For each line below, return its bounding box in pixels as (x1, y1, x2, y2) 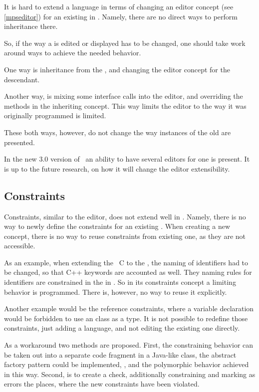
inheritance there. (4, 21, 58, 31)
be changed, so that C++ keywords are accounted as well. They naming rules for (4, 267, 252, 277)
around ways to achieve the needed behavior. (4, 47, 141, 58)
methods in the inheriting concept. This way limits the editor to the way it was (4, 100, 247, 111)
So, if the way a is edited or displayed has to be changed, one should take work (4, 37, 246, 48)
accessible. (4, 240, 35, 251)
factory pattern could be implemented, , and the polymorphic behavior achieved (4, 359, 249, 370)
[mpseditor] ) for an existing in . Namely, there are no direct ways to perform (4, 11, 238, 21)
